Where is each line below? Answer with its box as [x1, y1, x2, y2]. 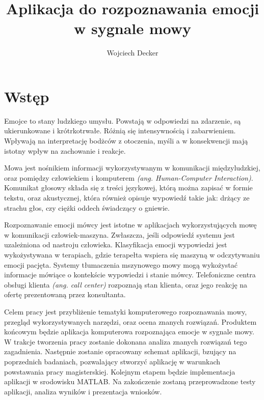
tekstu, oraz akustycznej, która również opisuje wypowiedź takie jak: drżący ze [4, 192, 250, 203]
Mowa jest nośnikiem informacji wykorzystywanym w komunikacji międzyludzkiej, [4, 162, 260, 173]
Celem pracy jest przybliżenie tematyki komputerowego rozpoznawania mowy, [4, 306, 247, 317]
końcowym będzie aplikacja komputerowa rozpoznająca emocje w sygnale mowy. [4, 326, 254, 337]
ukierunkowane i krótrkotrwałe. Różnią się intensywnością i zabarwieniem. [4, 125, 236, 136]
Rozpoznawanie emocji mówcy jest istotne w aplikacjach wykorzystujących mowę [4, 219, 257, 230]
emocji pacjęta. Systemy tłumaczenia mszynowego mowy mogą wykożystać [4, 259, 237, 270]
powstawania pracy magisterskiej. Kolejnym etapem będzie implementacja [4, 366, 235, 377]
